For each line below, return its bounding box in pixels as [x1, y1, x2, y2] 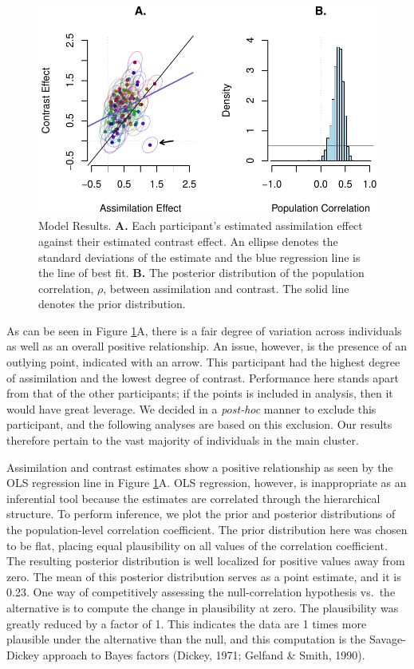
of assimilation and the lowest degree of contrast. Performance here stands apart [6, 369, 400, 386]
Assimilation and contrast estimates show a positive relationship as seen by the [6, 458, 393, 475]
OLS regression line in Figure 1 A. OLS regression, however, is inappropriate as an [6, 474, 407, 491]
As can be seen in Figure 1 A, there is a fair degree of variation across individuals [6, 322, 402, 338]
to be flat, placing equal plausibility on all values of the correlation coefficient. [6, 536, 388, 553]
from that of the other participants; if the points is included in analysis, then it [6, 385, 393, 402]
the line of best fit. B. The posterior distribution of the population [38, 264, 365, 281]
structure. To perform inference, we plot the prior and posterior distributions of [6, 505, 396, 522]
